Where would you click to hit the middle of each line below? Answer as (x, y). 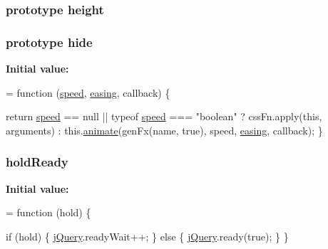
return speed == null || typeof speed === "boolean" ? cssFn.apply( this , (164, 116)
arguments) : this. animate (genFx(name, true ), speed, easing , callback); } (164, 130)
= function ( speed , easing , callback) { (88, 92)
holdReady (37, 162)
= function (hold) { (48, 212)
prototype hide (49, 42)
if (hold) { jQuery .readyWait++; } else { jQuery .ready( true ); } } (147, 236)
